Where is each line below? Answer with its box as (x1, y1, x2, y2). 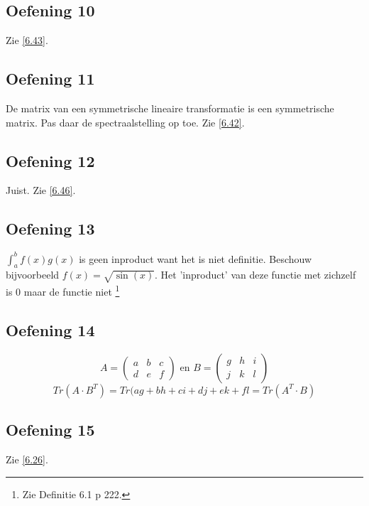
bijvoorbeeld (6, 267, 60, 282)
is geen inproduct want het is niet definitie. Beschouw (79, 251, 312, 266)
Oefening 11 (6, 68, 95, 90)
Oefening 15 (6, 419, 95, 441)
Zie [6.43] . (6, 33, 48, 48)
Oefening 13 (6, 217, 95, 239)
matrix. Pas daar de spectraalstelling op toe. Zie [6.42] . (6, 114, 245, 129)
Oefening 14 (6, 318, 95, 340)
